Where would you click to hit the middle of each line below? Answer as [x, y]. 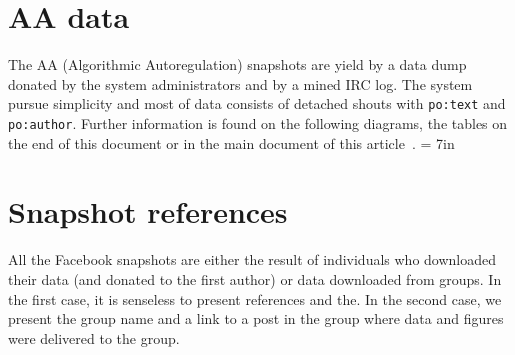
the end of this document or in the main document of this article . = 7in [231, 142]
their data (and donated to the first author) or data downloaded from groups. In [255, 278]
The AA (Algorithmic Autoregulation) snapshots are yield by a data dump [237, 64]
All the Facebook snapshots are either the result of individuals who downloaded [252, 259]
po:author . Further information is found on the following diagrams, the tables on [258, 122]
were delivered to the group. [94, 337]
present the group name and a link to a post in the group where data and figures [256, 318]
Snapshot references [148, 211]
